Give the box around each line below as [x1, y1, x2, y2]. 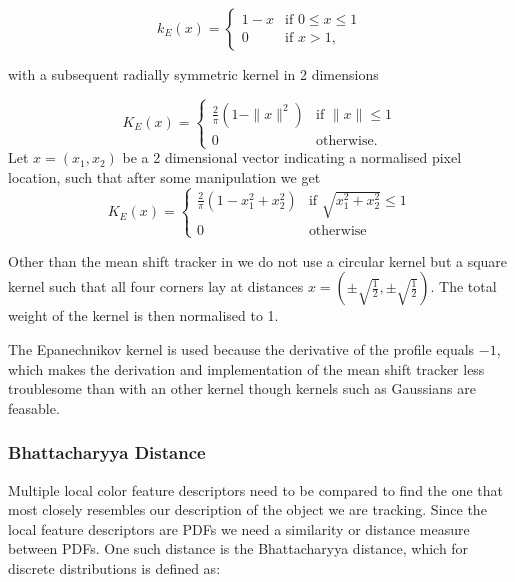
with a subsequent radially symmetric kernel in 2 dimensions [8, 64, 379, 84]
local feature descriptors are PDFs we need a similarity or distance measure [8, 518, 470, 539]
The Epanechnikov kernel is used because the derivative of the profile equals [8, 339, 475, 360]
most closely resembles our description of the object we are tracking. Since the [8, 499, 487, 520]
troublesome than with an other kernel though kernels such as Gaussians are [8, 378, 476, 399]
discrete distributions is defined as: [8, 558, 221, 579]
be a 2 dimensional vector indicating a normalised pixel [122, 147, 462, 168]
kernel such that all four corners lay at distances [8, 276, 304, 297]
